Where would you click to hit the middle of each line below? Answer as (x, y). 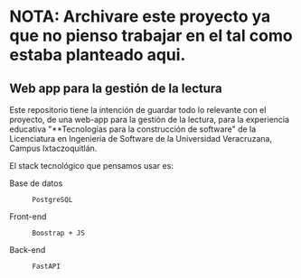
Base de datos (36, 183)
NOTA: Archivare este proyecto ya (140, 17)
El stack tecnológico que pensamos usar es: (92, 166)
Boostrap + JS (59, 233)
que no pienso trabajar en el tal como (151, 36)
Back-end (28, 250)
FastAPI (47, 266)
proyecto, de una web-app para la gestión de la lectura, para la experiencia (150, 120)
